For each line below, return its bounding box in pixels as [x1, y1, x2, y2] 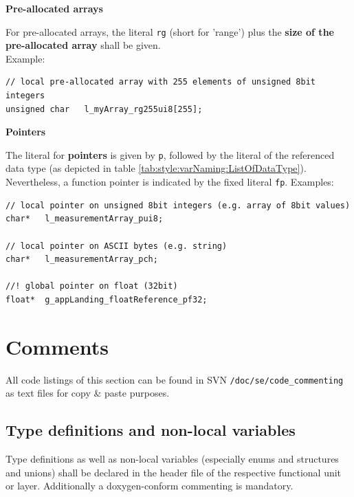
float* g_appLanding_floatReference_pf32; [5, 294, 208, 305]
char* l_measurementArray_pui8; [5, 214, 164, 224]
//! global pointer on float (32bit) [5, 281, 178, 291]
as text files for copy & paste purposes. [5, 386, 170, 400]
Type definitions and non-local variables [5, 419, 296, 441]
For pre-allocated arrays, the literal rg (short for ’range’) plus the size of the [5, 24, 334, 38]
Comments [5, 332, 109, 360]
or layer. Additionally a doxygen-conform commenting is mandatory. [5, 478, 294, 493]
